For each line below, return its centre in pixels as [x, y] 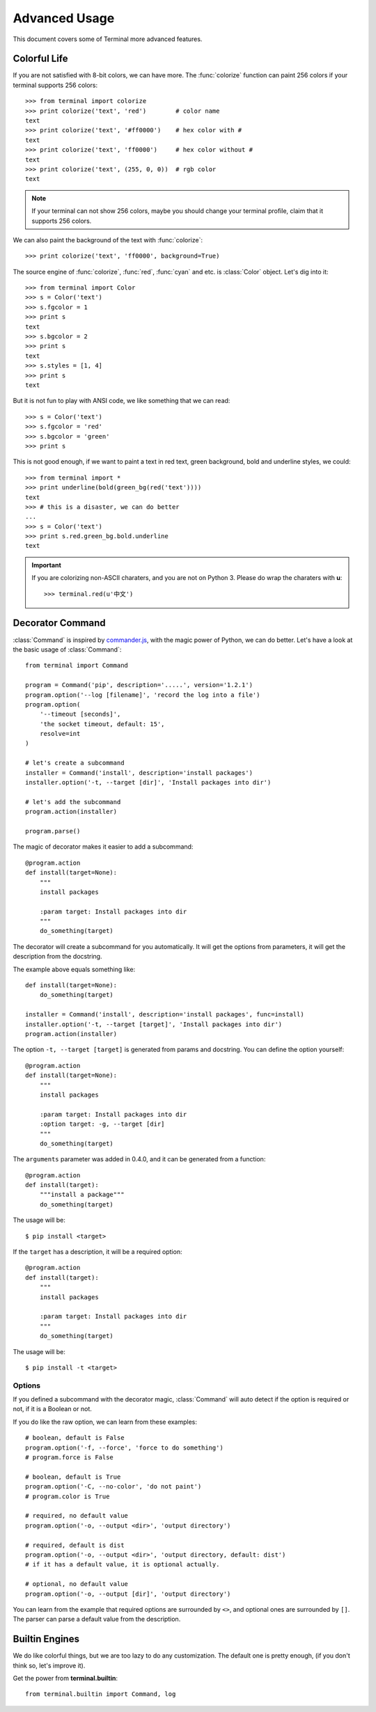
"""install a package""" [82, 1195]
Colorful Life [41, 59]
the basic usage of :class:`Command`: [67, 649]
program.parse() [53, 831]
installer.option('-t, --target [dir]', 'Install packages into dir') [148, 783]
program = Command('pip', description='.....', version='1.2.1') [139, 685]
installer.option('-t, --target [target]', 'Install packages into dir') [154, 1024]
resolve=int [60, 734]
